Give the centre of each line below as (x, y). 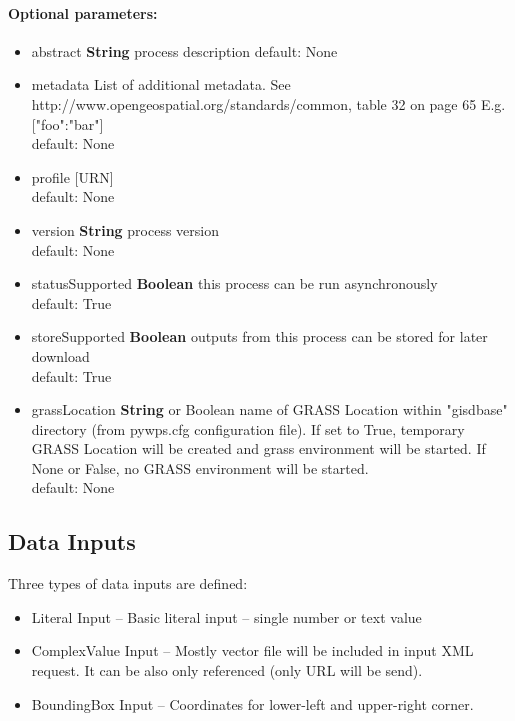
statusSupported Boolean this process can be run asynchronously (234, 283)
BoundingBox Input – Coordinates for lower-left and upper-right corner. (252, 703)
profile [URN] (72, 176)
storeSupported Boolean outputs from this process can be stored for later (259, 336)
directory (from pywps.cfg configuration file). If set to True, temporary (248, 428)
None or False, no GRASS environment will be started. (200, 467)
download (60, 355)
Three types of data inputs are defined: (128, 583)
